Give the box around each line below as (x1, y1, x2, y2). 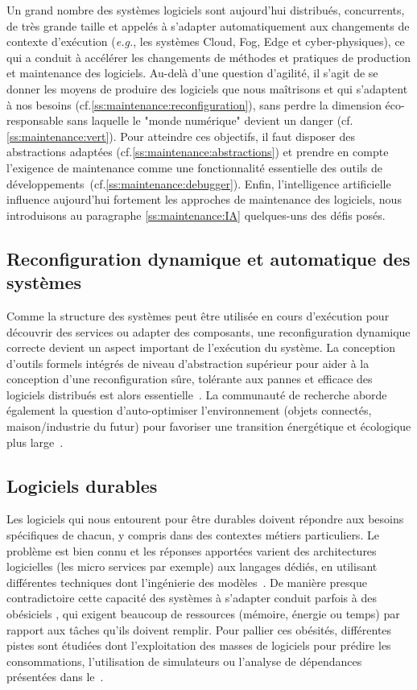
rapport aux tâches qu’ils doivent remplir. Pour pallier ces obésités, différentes (6, 621, 392, 638)
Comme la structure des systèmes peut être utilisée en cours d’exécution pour (6, 307, 390, 324)
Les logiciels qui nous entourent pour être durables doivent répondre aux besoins (6, 510, 404, 527)
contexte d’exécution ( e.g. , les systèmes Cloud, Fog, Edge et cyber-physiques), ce (6, 33, 405, 50)
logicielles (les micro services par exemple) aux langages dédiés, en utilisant (6, 558, 378, 575)
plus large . (6, 433, 64, 450)
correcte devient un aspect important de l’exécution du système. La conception (6, 339, 396, 356)
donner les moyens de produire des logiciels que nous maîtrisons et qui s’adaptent (6, 80, 408, 97)
